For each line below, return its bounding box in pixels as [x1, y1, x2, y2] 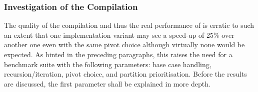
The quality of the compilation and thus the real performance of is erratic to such [4, 20, 254, 30]
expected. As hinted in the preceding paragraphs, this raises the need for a [4, 49, 232, 59]
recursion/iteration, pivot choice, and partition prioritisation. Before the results [4, 69, 247, 79]
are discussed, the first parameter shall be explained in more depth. [4, 78, 210, 89]
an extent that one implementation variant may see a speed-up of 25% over [4, 29, 234, 40]
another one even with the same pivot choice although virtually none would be [4, 39, 245, 50]
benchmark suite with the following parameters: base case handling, [4, 59, 211, 69]
